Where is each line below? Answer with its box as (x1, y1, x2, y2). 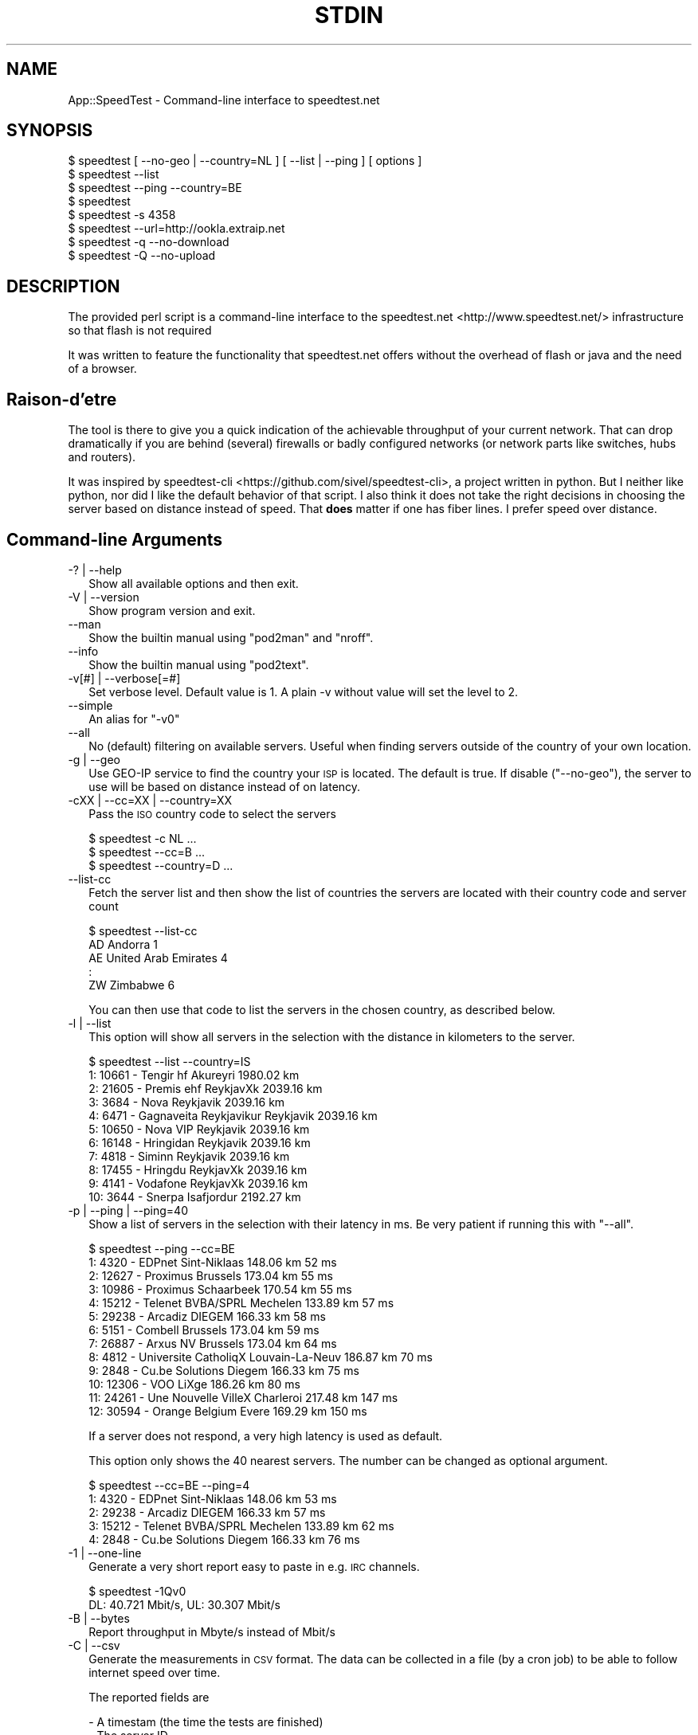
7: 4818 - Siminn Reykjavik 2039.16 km (88, 1149, 290, 1163)
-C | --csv (68, 1638, 120, 1652)
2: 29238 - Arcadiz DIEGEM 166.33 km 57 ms (88, 1505, 326, 1519)
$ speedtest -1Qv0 (88, 1584, 186, 1598)
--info (68, 644, 99, 658)
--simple (68, 698, 113, 712)
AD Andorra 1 (88, 937, 159, 951)
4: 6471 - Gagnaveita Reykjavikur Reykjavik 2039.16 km (88, 1108, 378, 1122)
